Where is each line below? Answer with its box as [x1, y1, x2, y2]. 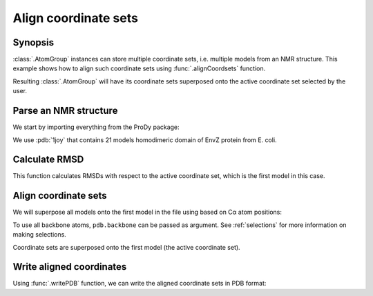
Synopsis [12, 37, 55, 48]
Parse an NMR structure [12, 105, 118, 117]
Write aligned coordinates [12, 261, 127, 273]
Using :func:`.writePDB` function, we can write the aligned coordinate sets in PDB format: [12, 279, 267, 288]
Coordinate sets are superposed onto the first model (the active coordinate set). [12, 243, 241, 251]
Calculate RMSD [12, 154, 84, 166]
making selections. [12, 230, 67, 239]
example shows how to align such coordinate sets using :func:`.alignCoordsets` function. [12, 64, 266, 72]
